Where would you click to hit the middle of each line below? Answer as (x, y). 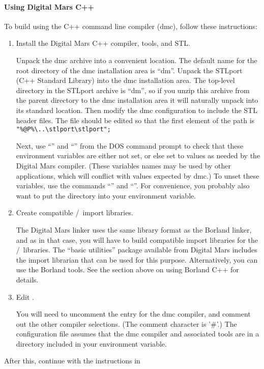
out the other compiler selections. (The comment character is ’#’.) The (126, 323)
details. (27, 279)
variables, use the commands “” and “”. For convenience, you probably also (133, 186)
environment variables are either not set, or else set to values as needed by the (138, 155)
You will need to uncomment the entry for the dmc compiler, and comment (133, 314)
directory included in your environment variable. (91, 343)
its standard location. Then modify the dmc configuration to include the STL (137, 110)
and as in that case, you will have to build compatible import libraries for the (137, 239)
